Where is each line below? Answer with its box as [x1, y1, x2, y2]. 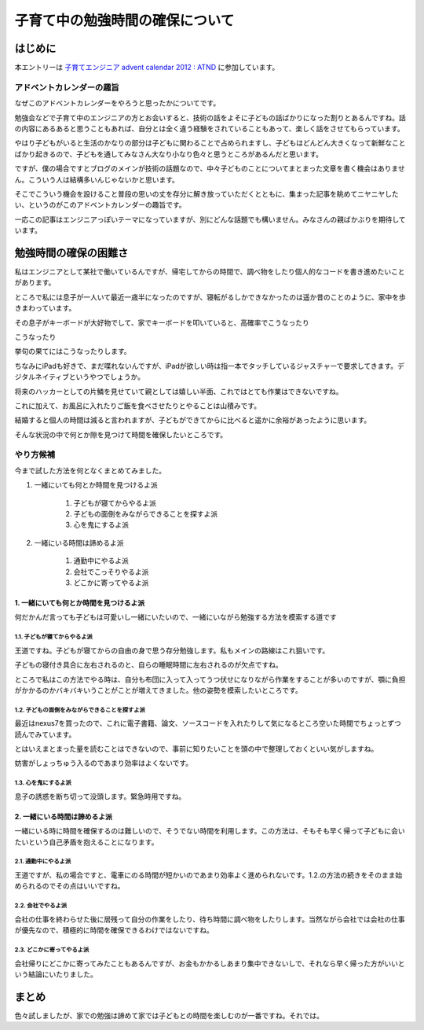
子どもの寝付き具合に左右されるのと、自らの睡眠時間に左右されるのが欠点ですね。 [14, 660, 283, 670]
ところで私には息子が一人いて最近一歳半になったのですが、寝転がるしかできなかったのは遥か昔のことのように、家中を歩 [14, 292, 406, 302]
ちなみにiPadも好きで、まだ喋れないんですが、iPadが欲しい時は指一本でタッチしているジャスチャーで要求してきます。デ [14, 361, 404, 370]
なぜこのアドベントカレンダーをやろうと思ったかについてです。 [14, 98, 221, 108]
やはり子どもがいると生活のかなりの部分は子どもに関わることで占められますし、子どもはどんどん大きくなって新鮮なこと [14, 138, 406, 148]
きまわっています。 [14, 303, 76, 313]
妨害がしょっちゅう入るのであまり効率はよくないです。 [14, 759, 193, 768]
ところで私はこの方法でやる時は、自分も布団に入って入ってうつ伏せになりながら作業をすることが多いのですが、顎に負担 [14, 675, 406, 684]
